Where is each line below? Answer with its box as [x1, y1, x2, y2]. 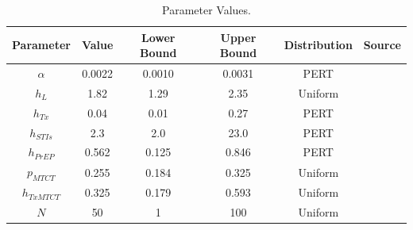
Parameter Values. [162, 2, 251, 17]
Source [363, 36, 401, 53]
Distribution [284, 36, 353, 53]
